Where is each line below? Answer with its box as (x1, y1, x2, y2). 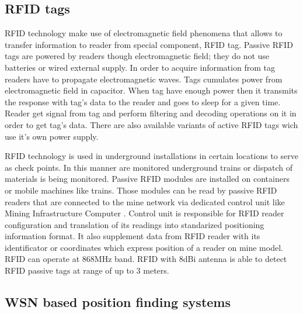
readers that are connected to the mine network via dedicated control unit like (5, 195, 285, 208)
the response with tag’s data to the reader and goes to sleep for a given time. (5, 95, 281, 108)
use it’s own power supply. (5, 130, 99, 142)
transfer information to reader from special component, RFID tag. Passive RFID (5, 38, 293, 50)
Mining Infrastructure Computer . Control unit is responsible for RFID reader (5, 207, 284, 219)
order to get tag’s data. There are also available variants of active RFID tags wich (5, 118, 298, 130)
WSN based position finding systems (5, 293, 231, 311)
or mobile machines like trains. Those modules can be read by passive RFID (5, 184, 277, 196)
